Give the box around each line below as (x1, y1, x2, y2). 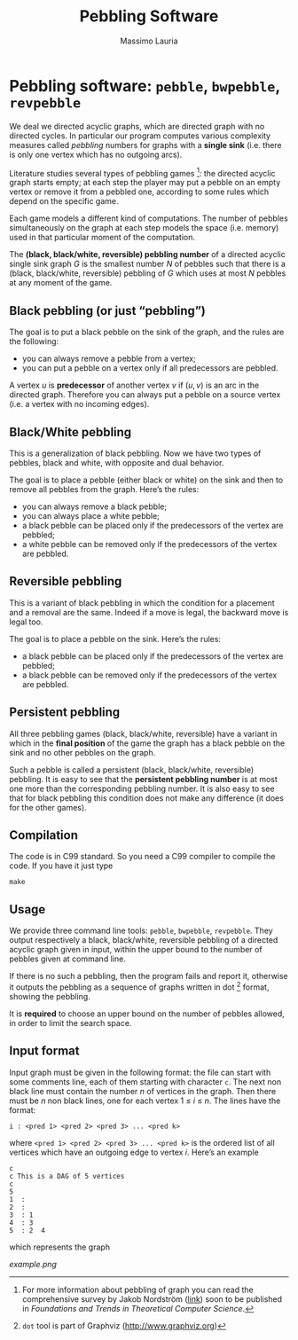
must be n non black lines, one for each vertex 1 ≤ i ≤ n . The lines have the (9, 1095, 281, 1106)
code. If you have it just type (9, 860, 114, 871)
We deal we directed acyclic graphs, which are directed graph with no (9, 121, 265, 131)
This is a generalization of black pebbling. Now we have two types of (9, 448, 262, 458)
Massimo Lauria (120, 35, 178, 46)
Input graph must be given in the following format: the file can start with (9, 1067, 271, 1077)
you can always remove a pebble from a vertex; (21, 353, 197, 364)
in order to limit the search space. (9, 1017, 132, 1028)
